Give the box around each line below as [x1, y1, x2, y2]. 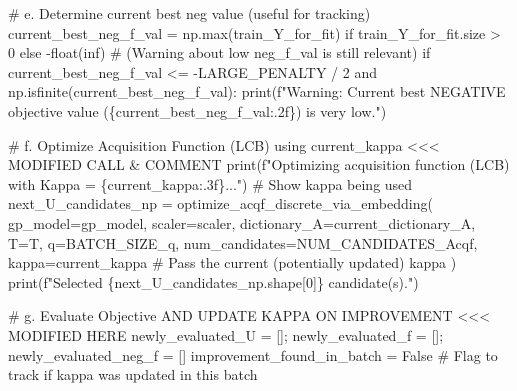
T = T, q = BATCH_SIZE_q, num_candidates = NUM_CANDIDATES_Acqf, [8, 232, 478, 253]
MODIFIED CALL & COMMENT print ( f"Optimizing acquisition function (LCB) [8, 154, 510, 175]
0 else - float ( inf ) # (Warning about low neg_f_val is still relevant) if [8, 42, 431, 63]
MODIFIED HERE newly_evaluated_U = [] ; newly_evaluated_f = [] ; [8, 324, 444, 345]
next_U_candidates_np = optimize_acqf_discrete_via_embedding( [8, 193, 433, 214]
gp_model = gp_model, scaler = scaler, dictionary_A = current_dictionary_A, [8, 212, 476, 233]
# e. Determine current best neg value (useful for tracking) [8, 3, 371, 23]
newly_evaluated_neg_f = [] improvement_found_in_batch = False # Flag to [8, 344, 498, 365]
